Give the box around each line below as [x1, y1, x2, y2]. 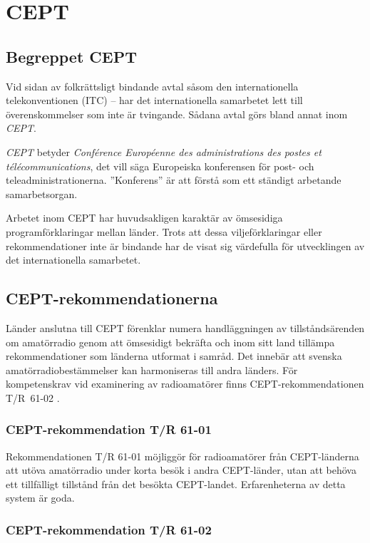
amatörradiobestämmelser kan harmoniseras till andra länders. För [6, 362, 298, 377]
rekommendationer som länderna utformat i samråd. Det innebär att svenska [6, 348, 342, 363]
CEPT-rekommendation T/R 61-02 [6, 520, 212, 538]
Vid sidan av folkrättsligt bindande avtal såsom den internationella [6, 78, 299, 93]
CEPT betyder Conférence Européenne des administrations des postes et [6, 144, 322, 159]
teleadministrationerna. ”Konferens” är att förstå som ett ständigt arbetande [6, 172, 341, 187]
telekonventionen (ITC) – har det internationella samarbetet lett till [6, 93, 303, 108]
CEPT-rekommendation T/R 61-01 [6, 420, 212, 438]
